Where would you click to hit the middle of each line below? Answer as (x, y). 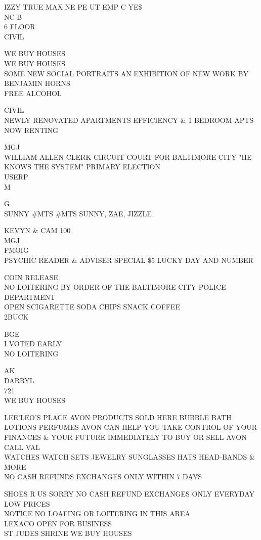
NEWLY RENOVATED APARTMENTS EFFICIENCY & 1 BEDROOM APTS (129, 120)
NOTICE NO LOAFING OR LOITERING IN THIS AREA (97, 513)
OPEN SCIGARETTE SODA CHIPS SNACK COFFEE (92, 307)
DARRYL (19, 380)
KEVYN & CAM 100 (37, 230)
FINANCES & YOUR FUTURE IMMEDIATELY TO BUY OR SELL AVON (125, 437)
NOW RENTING (31, 130)
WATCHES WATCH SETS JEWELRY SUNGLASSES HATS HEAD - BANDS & (129, 457)
